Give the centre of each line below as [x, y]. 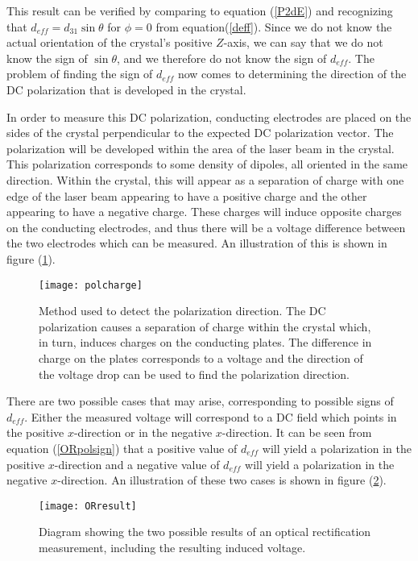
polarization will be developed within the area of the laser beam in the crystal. [201, 148]
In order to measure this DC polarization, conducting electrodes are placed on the [209, 116]
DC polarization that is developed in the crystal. [126, 89]
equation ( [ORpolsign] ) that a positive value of [122, 448]
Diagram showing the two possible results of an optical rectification [205, 532]
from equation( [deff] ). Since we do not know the [274, 26]
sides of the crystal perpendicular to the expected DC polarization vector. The [200, 133]
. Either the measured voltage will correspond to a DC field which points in [211, 416]
